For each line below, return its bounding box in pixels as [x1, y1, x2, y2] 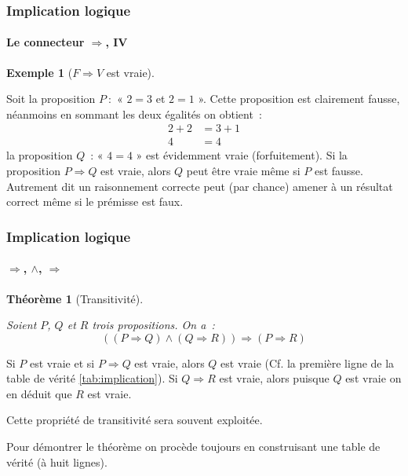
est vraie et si [30, 354, 95, 371]
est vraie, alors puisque [219, 370, 330, 386]
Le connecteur [6, 34, 85, 50]
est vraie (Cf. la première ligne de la [220, 354, 395, 371]
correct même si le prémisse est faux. [6, 193, 184, 210]
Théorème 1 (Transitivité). [6, 290, 144, 306]
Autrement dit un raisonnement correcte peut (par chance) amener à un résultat [6, 178, 393, 194]
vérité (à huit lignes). [6, 453, 107, 470]
